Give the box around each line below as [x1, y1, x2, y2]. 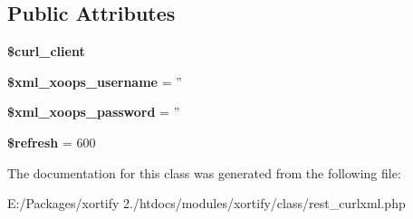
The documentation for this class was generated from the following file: [7, 163, 401, 182]
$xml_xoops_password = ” [7, 102, 180, 121]
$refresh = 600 [7, 132, 96, 151]
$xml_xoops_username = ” [7, 71, 182, 90]
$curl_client [7, 42, 85, 61]
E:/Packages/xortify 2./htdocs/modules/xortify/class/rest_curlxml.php [7, 194, 406, 213]
